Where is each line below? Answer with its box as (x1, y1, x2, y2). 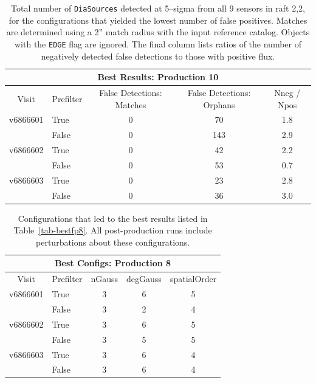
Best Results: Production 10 (97, 71, 219, 83)
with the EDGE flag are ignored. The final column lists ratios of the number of (15, 37, 301, 50)
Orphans (203, 98, 235, 111)
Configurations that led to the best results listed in (18, 212, 208, 224)
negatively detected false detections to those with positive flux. (41, 49, 275, 62)
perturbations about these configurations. (36, 235, 190, 248)
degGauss (126, 272, 162, 285)
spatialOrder (170, 272, 217, 285)
